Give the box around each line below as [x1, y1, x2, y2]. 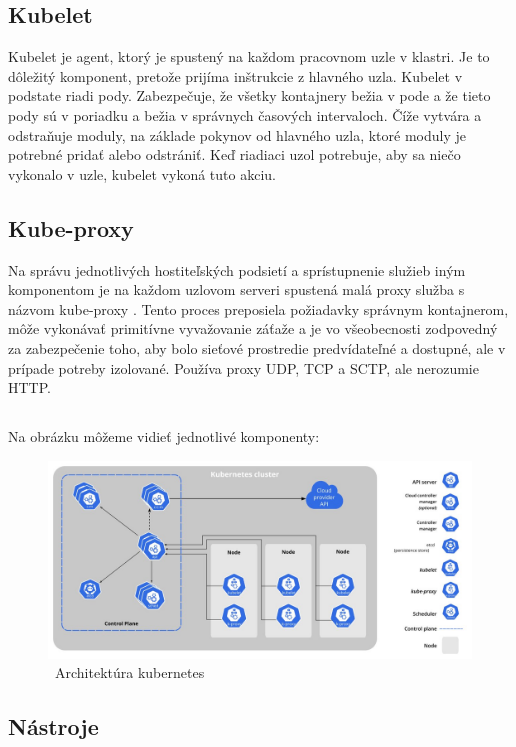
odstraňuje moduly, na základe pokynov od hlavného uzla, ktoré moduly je [8, 124, 466, 145]
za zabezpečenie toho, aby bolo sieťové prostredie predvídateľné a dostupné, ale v [8, 337, 506, 358]
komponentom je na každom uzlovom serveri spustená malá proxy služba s [8, 279, 465, 300]
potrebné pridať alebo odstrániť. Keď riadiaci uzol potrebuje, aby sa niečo [8, 144, 461, 165]
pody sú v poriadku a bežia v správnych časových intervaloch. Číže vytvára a [8, 104, 482, 125]
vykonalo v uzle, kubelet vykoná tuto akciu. [8, 163, 276, 184]
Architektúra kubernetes [54, 662, 205, 683]
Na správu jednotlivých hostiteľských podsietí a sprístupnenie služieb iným [8, 259, 466, 280]
